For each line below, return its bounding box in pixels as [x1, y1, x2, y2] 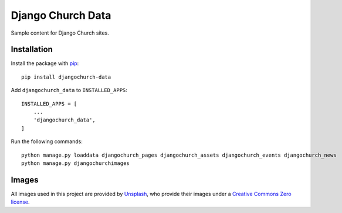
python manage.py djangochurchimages [21, 160, 130, 167]
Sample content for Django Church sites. [11, 29, 109, 36]
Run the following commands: [11, 138, 83, 145]
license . [11, 198, 30, 205]
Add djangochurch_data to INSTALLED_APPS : [11, 87, 127, 94]
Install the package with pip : [11, 60, 79, 67]
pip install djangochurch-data [21, 73, 111, 80]
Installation [11, 45, 53, 55]
